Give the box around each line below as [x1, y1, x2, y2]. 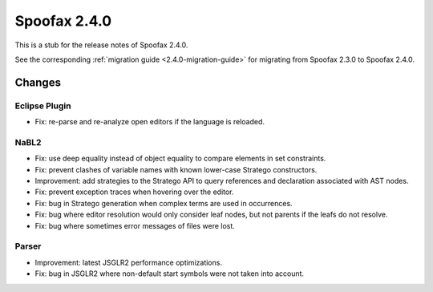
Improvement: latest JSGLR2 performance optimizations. [34, 258, 222, 267]
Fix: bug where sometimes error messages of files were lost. [34, 221, 236, 230]
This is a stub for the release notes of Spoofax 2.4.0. [14, 40, 188, 50]
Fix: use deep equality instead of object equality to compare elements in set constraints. [34, 153, 326, 164]
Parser [14, 241, 42, 252]
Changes [14, 75, 62, 89]
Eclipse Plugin [14, 100, 71, 112]
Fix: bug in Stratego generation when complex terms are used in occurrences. [34, 198, 293, 208]
